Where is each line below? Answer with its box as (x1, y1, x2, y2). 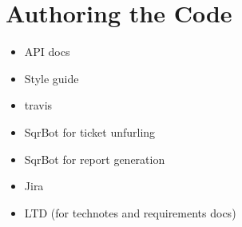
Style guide (24, 70, 79, 86)
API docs (24, 43, 70, 60)
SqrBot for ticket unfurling (24, 123, 156, 140)
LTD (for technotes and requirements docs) (24, 204, 236, 221)
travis (24, 97, 53, 113)
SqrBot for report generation (24, 150, 165, 167)
